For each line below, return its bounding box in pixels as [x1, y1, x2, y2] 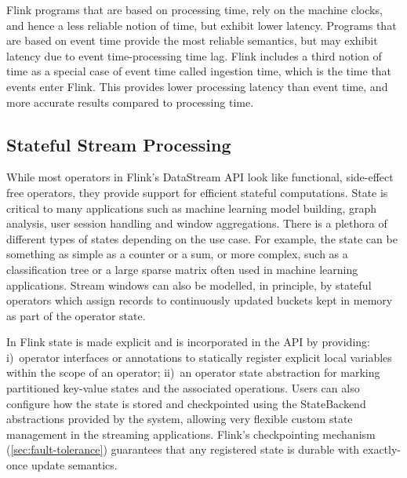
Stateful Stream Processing [6, 132, 231, 156]
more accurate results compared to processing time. [6, 93, 254, 110]
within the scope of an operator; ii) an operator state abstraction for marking [6, 364, 380, 381]
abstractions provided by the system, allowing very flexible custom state [6, 410, 353, 427]
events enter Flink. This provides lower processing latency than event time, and [6, 78, 388, 94]
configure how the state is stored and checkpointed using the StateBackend [6, 395, 366, 411]
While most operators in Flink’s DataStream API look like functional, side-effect [6, 169, 394, 185]
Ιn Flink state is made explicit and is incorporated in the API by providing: [6, 334, 370, 350]
